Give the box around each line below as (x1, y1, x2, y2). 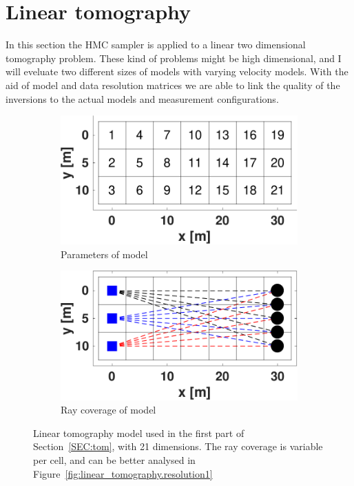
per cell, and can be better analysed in (33, 452, 196, 467)
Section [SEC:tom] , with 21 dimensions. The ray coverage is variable (33, 439, 323, 454)
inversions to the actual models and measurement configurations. (6, 91, 279, 106)
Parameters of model (61, 246, 148, 261)
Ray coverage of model (61, 402, 156, 417)
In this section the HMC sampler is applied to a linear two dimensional (6, 37, 306, 52)
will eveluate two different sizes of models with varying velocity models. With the (6, 64, 348, 79)
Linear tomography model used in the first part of (33, 425, 244, 440)
